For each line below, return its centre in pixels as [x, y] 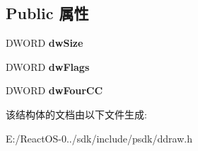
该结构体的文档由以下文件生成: [76, 114]
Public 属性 [47, 13]
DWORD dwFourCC [54, 90]
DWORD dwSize [45, 43]
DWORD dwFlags [48, 66]
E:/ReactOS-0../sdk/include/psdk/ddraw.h [99, 138]
